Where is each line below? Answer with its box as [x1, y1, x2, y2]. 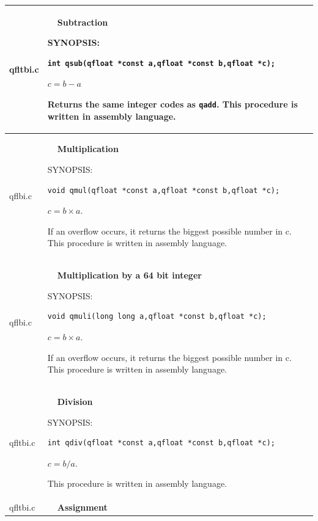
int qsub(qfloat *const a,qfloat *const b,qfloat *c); [47, 59, 275, 68]
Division [57, 395, 93, 407]
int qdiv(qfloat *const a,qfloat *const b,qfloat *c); [47, 439, 275, 448]
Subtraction [57, 15, 108, 28]
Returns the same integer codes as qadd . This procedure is [47, 97, 298, 110]
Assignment [57, 501, 108, 514]
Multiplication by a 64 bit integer [57, 269, 202, 282]
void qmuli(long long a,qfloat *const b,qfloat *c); [47, 312, 267, 321]
